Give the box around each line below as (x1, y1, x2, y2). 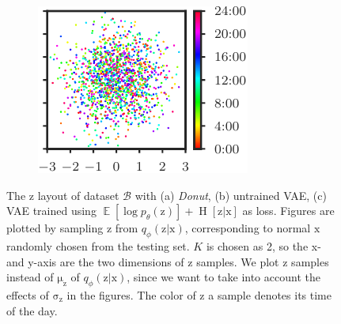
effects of (6, 286, 49, 303)
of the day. (6, 302, 58, 318)
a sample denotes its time (208, 286, 332, 303)
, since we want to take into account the (127, 269, 320, 285)
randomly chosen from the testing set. (6, 237, 190, 254)
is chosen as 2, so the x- (206, 237, 321, 254)
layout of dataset (37, 186, 119, 203)
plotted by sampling (6, 220, 104, 236)
